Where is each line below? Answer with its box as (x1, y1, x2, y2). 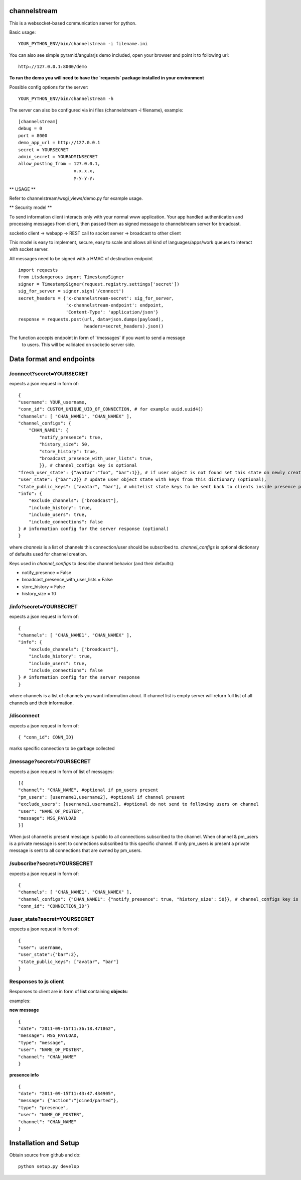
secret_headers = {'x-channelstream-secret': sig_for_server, (18, 295, 175, 301)
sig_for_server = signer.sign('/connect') (18, 288, 124, 294)
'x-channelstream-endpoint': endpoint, (65, 302, 164, 308)
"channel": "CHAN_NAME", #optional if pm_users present (18, 787, 159, 793)
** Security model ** (9, 204, 52, 210)
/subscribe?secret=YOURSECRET (9, 860, 93, 867)
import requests (18, 267, 58, 273)
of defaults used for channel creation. (9, 551, 87, 557)
